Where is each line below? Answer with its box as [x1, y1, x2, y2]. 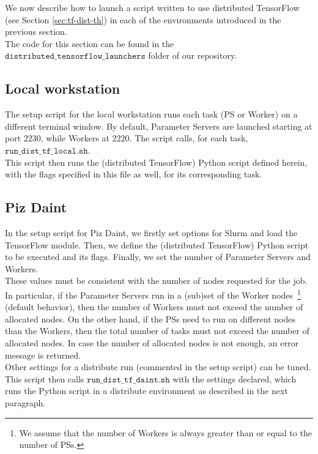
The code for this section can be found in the [5, 37, 174, 50]
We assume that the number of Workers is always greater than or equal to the [19, 426, 312, 439]
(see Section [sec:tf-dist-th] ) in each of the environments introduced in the [5, 13, 281, 26]
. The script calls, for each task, [129, 132, 248, 144]
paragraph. [5, 396, 46, 409]
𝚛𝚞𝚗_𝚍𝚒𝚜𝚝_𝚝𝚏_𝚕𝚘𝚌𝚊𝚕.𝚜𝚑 [5, 146, 88, 155]
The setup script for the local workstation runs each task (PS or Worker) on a [5, 108, 298, 121]
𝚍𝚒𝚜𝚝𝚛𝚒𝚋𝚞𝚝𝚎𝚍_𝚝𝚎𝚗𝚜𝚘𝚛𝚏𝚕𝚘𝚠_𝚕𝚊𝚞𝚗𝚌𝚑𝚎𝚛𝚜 [5, 52, 146, 61]
